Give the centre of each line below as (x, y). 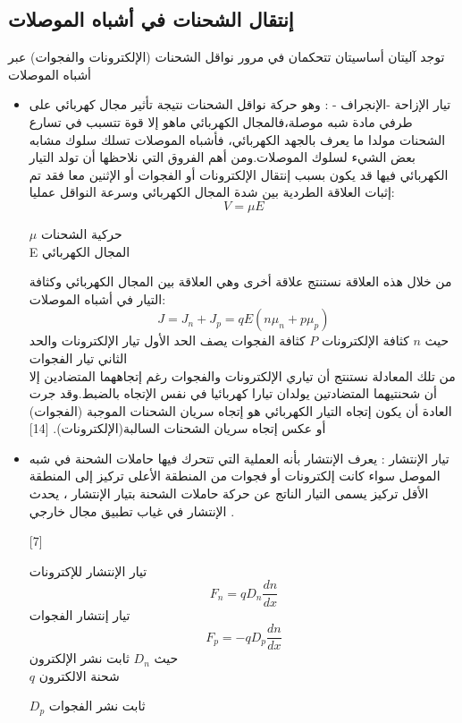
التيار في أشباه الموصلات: (97, 298)
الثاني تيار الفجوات (78, 357)
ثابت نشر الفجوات (97, 706)
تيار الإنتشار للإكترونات (88, 570)
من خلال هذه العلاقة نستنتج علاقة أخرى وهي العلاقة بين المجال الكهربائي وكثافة (240, 281)
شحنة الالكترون (79, 675)
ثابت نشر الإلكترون (79, 658)
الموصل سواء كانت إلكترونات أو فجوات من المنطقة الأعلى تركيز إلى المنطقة (235, 476)
